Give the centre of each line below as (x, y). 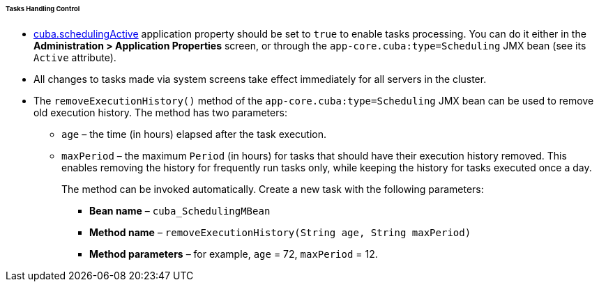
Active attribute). (75, 57)
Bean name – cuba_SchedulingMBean (180, 210)
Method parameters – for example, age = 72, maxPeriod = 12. (234, 254)
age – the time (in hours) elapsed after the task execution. (194, 134)
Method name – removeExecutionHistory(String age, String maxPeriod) (280, 232)
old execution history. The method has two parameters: (160, 112)
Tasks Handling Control (43, 9)
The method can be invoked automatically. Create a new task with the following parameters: (273, 189)
